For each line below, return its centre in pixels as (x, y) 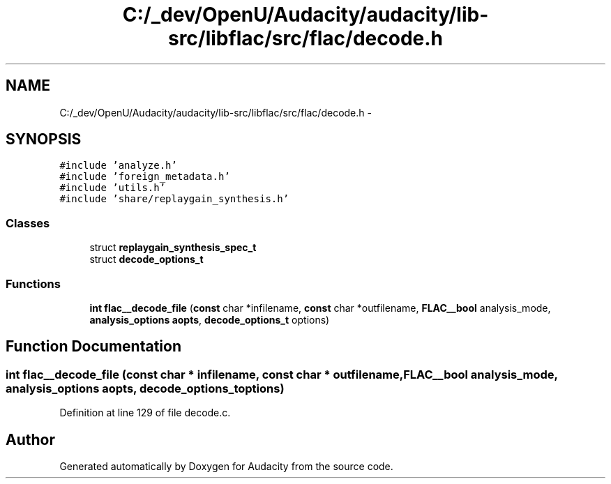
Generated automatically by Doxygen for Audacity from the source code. (226, 466)
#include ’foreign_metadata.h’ (145, 177)
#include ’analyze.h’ (118, 166)
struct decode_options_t (146, 259)
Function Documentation (93, 347)
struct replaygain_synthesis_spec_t (173, 248)
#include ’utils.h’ (113, 188)
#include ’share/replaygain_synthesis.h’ (174, 199)
